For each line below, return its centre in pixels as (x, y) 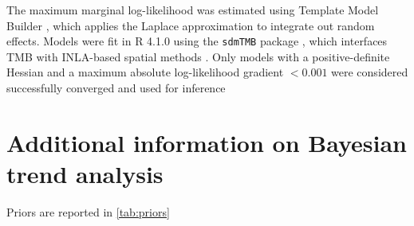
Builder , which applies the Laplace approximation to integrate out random (191, 25)
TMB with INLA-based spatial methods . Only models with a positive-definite (198, 56)
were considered (370, 72)
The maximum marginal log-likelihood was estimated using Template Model (193, 10)
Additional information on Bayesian (207, 142)
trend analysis (85, 173)
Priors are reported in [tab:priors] (88, 211)
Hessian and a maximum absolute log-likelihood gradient (145, 72)
